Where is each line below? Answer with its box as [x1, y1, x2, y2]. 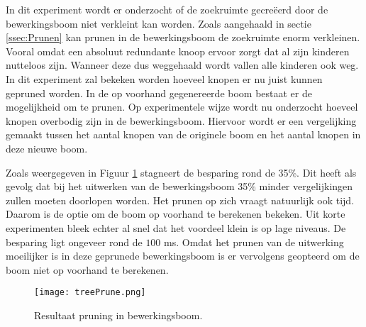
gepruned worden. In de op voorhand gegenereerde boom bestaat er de [6, 85, 312, 100]
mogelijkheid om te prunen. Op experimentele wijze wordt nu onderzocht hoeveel [6, 99, 358, 114]
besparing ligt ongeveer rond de [6, 234, 143, 249]
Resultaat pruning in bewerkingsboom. [34, 307, 203, 322]
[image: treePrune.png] [34, 287, 146, 298]
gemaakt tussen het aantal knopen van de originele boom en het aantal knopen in [6, 127, 361, 142]
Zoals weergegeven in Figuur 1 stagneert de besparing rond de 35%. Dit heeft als [6, 165, 357, 179]
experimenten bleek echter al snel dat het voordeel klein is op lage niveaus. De [6, 220, 346, 235]
